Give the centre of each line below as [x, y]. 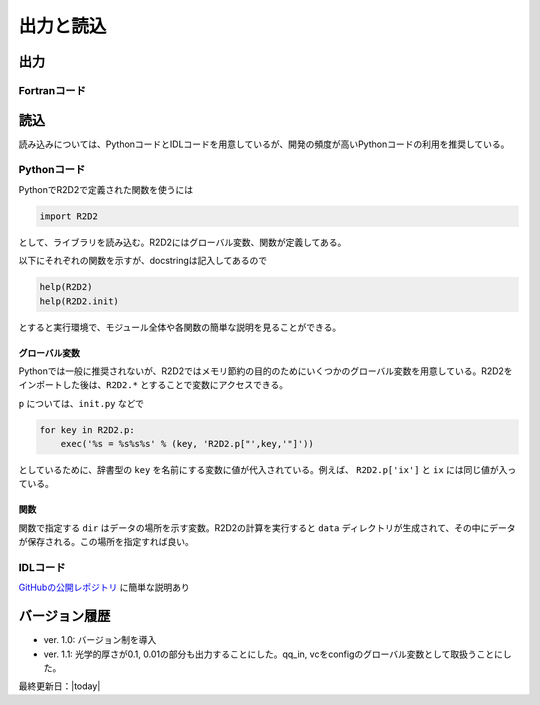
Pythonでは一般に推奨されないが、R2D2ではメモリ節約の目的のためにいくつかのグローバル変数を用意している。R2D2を [266, 371]
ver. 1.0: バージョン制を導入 [100, 640]
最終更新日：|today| [59, 686]
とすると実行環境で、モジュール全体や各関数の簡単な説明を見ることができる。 [180, 327]
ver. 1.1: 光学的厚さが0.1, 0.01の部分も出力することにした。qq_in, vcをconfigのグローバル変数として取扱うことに [273, 654]
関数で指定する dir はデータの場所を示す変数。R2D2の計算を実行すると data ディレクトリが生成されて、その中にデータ [267, 527]
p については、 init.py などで [81, 403]
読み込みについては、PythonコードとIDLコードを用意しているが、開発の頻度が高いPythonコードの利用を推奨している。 [264, 144]
